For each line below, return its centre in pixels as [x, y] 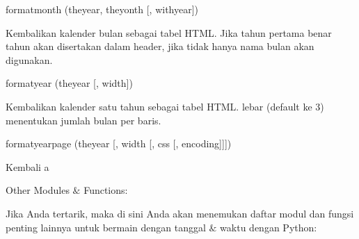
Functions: [106, 190]
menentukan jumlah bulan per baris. [83, 120]
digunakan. [29, 59]
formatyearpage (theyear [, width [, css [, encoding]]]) [119, 143]
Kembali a [27, 166]
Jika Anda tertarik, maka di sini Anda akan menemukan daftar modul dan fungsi [180, 213]
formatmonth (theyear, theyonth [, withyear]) [102, 9]
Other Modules [38, 190]
